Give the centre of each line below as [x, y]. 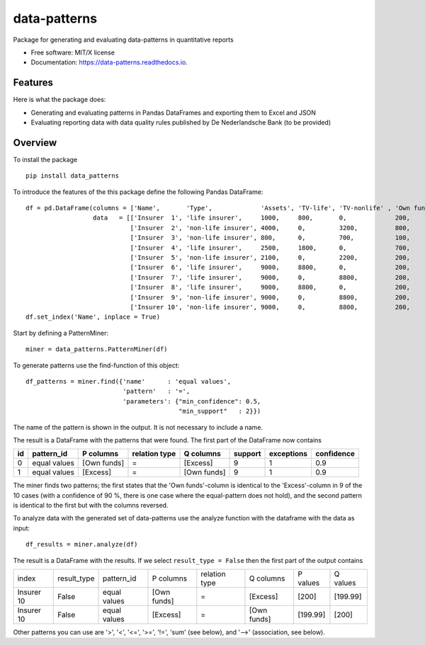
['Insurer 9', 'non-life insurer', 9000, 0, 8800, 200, [270, 297]
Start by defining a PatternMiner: [61, 333]
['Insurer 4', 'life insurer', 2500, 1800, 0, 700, [270, 247]
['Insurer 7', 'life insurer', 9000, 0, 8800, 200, [270, 277]
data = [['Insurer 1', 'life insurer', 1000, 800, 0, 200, [251, 218]
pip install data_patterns [73, 176]
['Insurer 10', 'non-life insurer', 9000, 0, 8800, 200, [270, 307]
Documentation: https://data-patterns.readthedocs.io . [109, 62]
